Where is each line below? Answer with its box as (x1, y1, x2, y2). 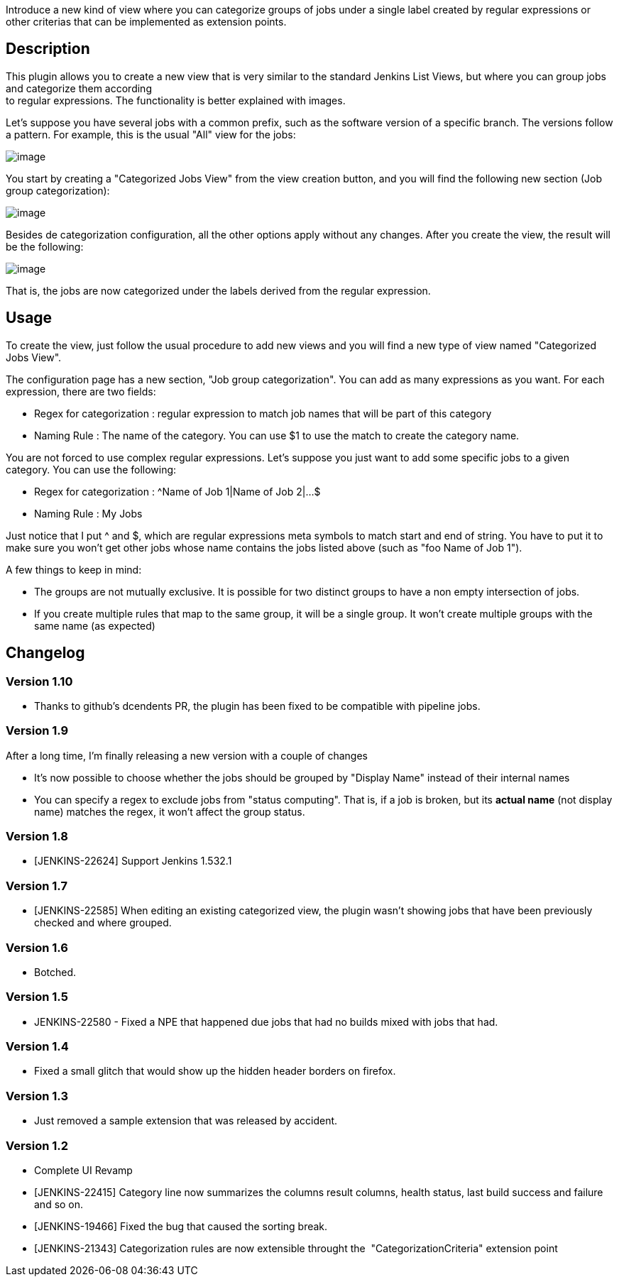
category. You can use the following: (6, 463, 177, 476)
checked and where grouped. (34, 916, 172, 929)
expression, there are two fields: (6, 385, 156, 398)
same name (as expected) (34, 619, 155, 632)
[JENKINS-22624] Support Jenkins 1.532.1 (34, 855, 232, 867)
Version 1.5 (6, 990, 68, 1004)
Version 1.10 (6, 674, 73, 689)
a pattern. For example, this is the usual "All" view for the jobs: (6, 128, 296, 141)
